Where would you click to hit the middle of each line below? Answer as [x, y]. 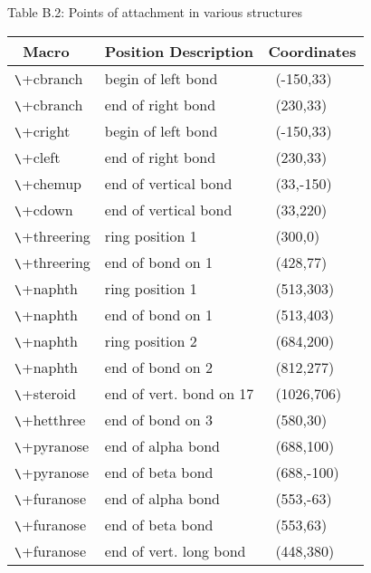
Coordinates [312, 51]
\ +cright [43, 130]
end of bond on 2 [158, 367]
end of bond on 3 [158, 419]
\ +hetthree [50, 419]
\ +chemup [48, 183]
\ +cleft [38, 157]
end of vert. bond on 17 [179, 393]
